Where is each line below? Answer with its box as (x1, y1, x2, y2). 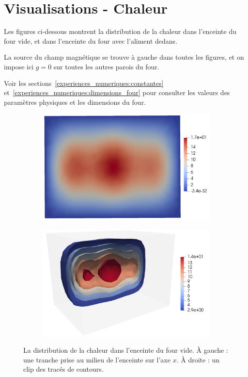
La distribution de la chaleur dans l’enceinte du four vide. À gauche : (23, 345, 228, 355)
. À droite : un (176, 354, 219, 364)
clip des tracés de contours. (23, 364, 104, 374)
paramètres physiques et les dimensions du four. (4, 97, 146, 107)
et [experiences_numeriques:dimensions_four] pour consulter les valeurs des (4, 87, 230, 98)
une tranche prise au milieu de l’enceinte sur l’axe (23, 354, 170, 364)
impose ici (4, 61, 34, 71)
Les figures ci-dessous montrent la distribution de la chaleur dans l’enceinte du (4, 26, 236, 36)
